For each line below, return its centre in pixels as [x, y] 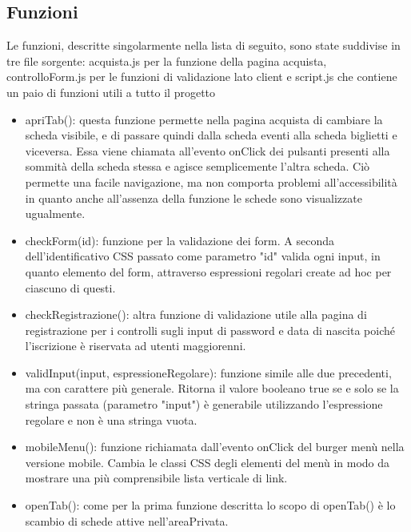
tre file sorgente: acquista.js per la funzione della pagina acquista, [167, 60]
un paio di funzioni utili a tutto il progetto [111, 92]
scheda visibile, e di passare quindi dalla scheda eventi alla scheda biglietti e [211, 135]
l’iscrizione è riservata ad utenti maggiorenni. [136, 346]
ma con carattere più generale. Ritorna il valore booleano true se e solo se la [212, 388]
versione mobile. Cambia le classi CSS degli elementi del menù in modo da [207, 462]
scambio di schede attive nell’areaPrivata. [127, 520]
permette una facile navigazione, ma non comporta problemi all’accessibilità [211, 181]
